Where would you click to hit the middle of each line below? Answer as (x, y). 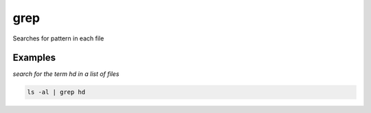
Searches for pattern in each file (58, 38)
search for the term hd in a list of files (66, 74)
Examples (34, 58)
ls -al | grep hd (56, 92)
